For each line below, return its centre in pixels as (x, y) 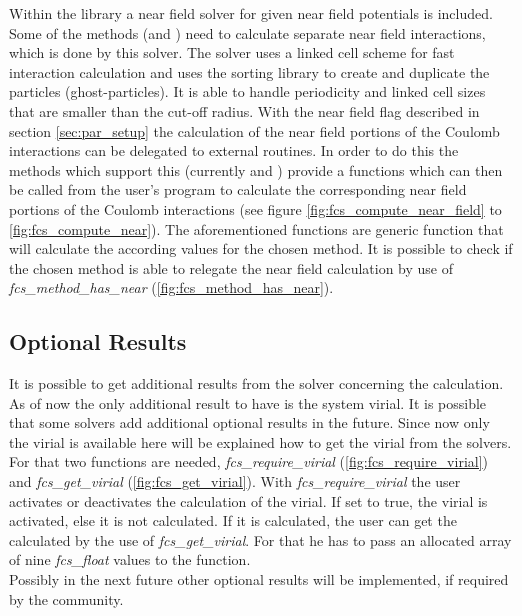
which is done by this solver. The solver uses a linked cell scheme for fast (232, 52)
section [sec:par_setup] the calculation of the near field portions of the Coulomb (254, 130)
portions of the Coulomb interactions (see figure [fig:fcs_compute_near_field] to (255, 208)
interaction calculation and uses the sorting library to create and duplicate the (249, 71)
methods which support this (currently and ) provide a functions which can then (256, 169)
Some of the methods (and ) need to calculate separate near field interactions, (247, 32)
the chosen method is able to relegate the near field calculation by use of (231, 267)
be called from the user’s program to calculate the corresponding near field (238, 189)
